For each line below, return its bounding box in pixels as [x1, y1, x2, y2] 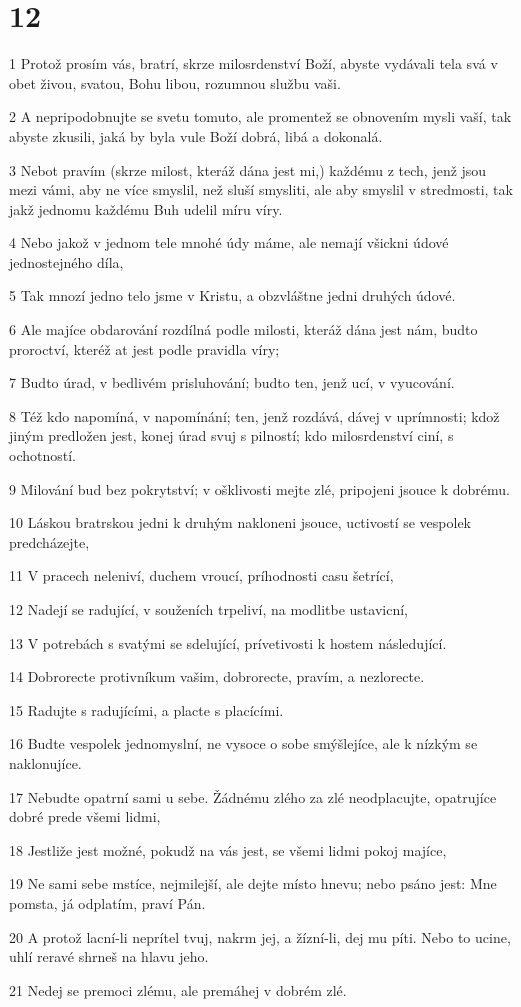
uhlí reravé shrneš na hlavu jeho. [9, 946, 209, 967]
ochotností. [9, 445, 76, 466]
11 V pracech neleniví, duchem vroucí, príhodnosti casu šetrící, [9, 565, 394, 586]
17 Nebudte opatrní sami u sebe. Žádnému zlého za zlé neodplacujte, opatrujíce [9, 786, 497, 807]
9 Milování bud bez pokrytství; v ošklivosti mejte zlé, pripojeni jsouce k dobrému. [9, 478, 510, 499]
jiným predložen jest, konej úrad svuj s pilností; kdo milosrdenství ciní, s [9, 425, 454, 446]
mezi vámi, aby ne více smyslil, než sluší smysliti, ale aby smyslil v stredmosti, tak [9, 179, 513, 200]
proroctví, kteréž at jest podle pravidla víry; [9, 338, 280, 359]
